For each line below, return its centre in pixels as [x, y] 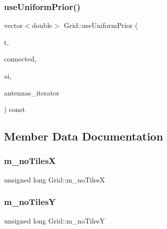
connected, [20, 59]
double [42, 25]
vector [13, 25]
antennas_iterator [32, 92]
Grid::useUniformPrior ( [101, 25]
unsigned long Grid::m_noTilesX [54, 179]
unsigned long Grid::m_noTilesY [54, 220]
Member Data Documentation [84, 136]
